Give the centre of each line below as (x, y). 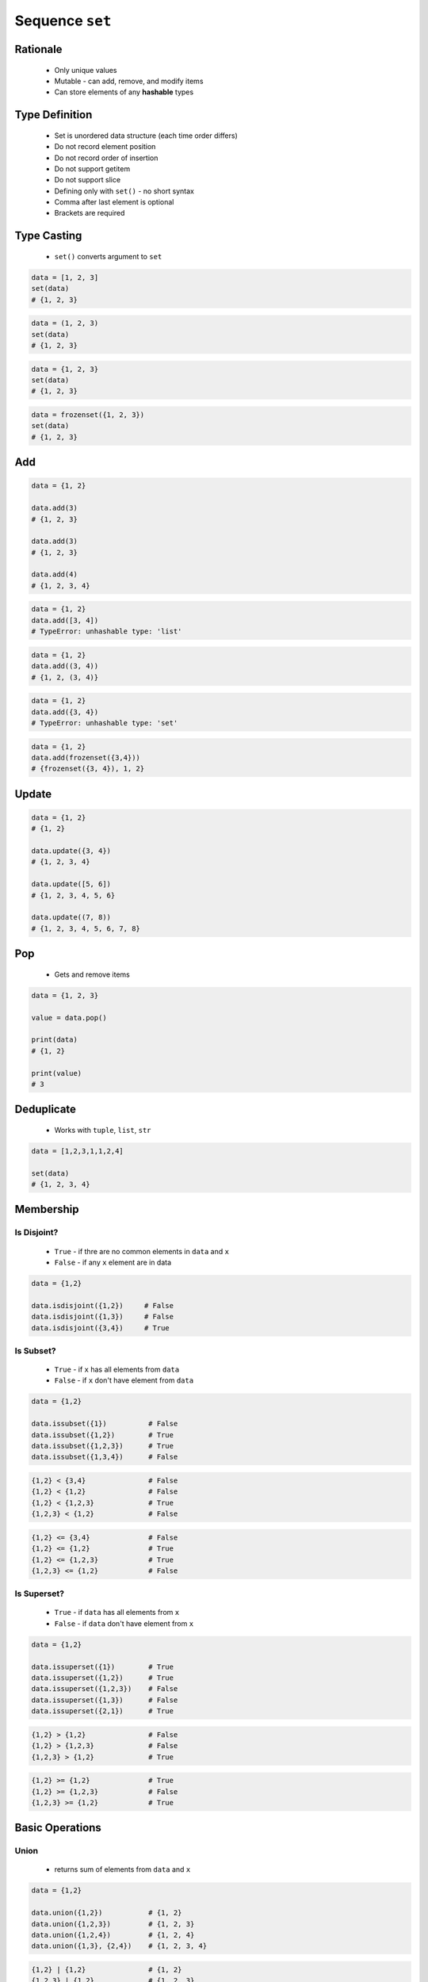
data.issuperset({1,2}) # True (103, 1678)
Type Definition (53, 115)
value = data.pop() (69, 1018)
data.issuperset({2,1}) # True (103, 1711)
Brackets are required (90, 213)
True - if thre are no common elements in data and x (142, 1251)
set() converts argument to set (108, 256)
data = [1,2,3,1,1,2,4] (78, 1151)
